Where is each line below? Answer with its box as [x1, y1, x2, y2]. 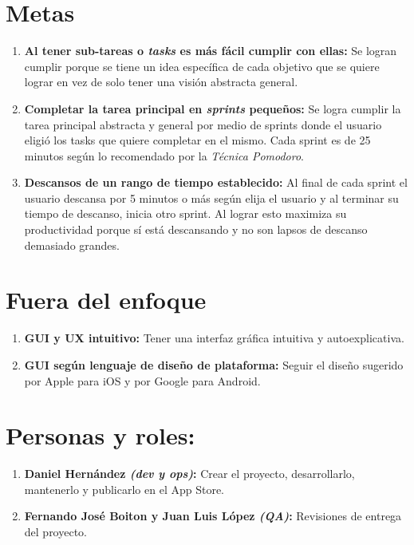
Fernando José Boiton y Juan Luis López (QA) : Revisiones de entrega [24, 507, 402, 524]
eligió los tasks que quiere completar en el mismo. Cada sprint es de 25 [24, 132, 371, 148]
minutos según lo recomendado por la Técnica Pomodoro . [24, 147, 304, 164]
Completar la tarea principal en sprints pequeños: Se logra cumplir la [24, 100, 401, 117]
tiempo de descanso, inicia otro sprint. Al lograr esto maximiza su [24, 205, 347, 222]
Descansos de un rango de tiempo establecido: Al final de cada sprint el [24, 174, 408, 191]
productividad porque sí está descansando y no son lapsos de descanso [24, 221, 368, 238]
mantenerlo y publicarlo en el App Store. [24, 480, 224, 497]
